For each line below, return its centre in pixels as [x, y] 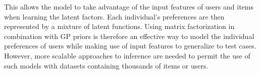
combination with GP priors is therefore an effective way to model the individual [129, 36]
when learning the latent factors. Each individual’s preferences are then [114, 16]
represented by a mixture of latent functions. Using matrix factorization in [119, 26]
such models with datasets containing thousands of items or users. [106, 65]
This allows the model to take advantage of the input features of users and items [129, 6]
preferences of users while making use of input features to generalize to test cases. [130, 46]
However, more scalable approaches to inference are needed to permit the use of [127, 55]
